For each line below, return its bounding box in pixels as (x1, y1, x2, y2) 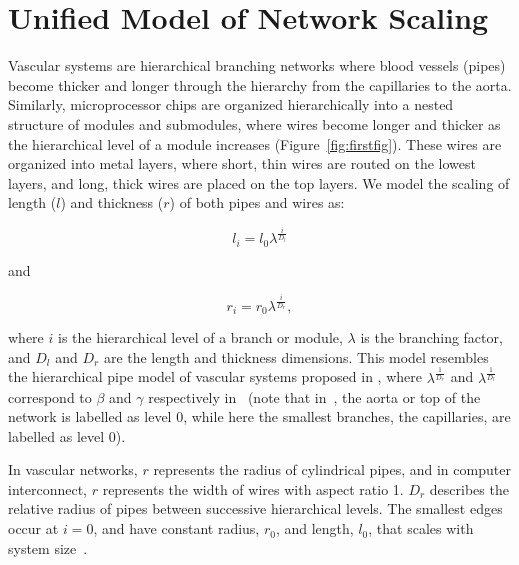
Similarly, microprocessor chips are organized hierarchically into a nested (8, 94, 454, 115)
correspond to (8, 386, 92, 407)
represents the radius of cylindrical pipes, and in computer (153, 459, 511, 480)
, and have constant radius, (93, 518, 260, 539)
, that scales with (368, 518, 474, 539)
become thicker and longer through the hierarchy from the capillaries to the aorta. (8, 74, 512, 95)
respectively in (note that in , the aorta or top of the (148, 386, 481, 407)
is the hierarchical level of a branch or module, (57, 327, 343, 348)
